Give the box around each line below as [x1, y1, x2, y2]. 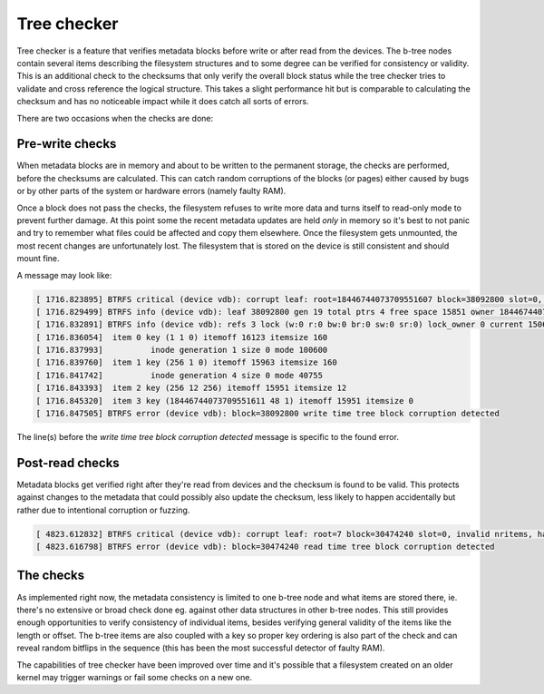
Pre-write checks [16, 136, 117, 152]
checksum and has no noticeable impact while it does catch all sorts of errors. [16, 96, 309, 107]
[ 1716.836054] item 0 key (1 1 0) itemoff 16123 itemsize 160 [35, 332, 328, 342]
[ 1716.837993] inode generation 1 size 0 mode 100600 [35, 345, 328, 356]
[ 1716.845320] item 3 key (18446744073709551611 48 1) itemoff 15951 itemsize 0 [35, 396, 414, 406]
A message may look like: [16, 269, 112, 280]
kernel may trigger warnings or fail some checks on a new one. [16, 671, 253, 682]
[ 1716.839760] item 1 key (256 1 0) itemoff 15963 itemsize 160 [35, 357, 337, 367]
